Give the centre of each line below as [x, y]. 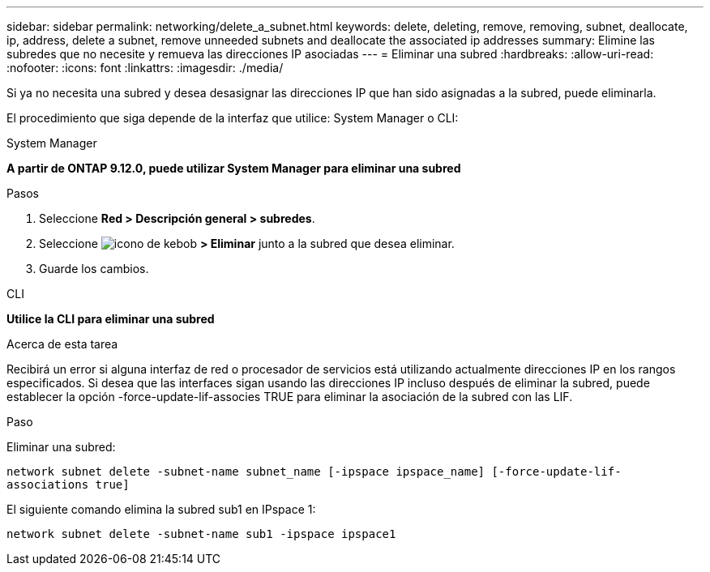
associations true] [68, 484]
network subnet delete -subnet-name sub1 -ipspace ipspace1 [201, 534]
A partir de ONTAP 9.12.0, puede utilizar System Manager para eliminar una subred [234, 168]
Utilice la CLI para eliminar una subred [111, 319]
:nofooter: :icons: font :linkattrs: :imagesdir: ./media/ [145, 68]
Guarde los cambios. [94, 269]
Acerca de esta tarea [62, 344]
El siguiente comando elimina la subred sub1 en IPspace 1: [161, 509]
